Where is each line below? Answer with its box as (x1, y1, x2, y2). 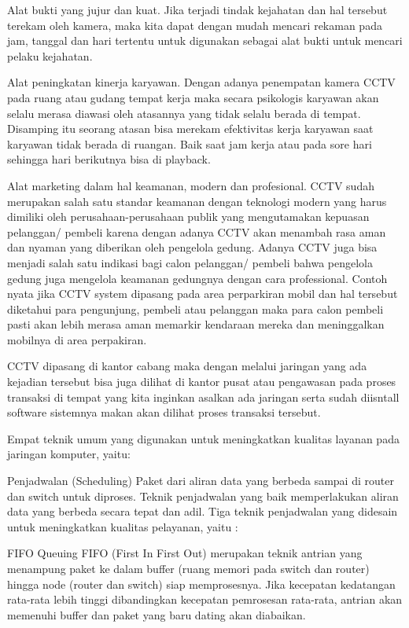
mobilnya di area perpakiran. (7, 331, 147, 347)
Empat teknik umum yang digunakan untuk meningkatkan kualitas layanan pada (7, 430, 400, 446)
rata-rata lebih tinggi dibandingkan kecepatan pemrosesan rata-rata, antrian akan (7, 591, 403, 608)
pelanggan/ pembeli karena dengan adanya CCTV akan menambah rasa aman (7, 223, 386, 240)
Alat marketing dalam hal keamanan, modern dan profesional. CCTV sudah (7, 177, 374, 193)
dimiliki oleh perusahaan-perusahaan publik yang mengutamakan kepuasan (7, 208, 370, 225)
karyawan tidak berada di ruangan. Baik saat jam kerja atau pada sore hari (7, 135, 372, 152)
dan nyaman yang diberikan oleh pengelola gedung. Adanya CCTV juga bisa (7, 239, 378, 255)
